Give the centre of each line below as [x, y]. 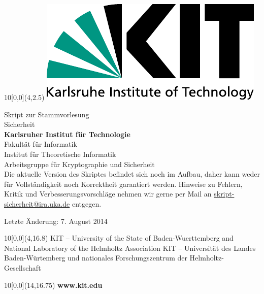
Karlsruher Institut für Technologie [67, 134]
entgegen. [87, 203]
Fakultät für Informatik [41, 144]
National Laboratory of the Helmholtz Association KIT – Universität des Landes [130, 248]
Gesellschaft [23, 267]
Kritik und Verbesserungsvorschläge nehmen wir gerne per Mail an [108, 194]
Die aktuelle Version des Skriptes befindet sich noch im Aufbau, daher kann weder [132, 174]
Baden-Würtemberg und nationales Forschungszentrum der [96, 258]
